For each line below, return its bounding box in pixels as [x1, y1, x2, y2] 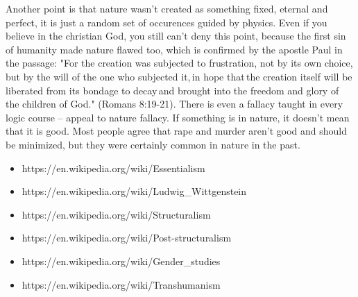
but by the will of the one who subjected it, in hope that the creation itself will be [6, 69, 352, 83]
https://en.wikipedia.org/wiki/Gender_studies [22, 253, 221, 268]
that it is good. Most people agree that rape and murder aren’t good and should [6, 124, 348, 138]
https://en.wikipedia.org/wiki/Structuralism [22, 207, 211, 221]
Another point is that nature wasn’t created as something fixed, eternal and [6, 1, 328, 15]
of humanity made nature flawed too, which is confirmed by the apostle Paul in [6, 42, 343, 56]
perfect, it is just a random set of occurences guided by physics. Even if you [6, 15, 327, 29]
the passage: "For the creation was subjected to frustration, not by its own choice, [6, 56, 353, 70]
